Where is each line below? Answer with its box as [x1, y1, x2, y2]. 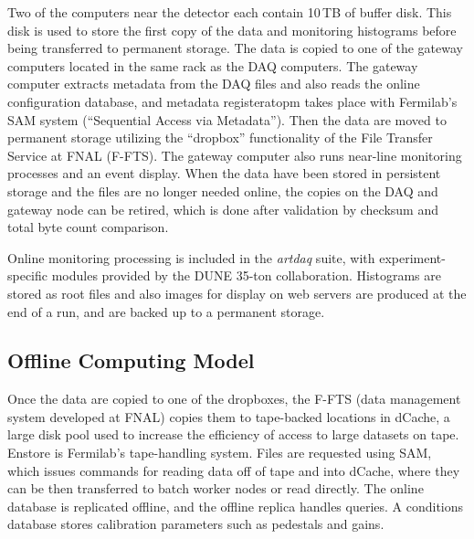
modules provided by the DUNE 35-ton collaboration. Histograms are [51, 266, 441, 285]
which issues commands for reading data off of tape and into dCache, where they [7, 460, 460, 480]
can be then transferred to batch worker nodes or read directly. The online [7, 479, 424, 498]
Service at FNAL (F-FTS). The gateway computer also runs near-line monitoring [7, 145, 462, 164]
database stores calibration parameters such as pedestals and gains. [7, 514, 384, 534]
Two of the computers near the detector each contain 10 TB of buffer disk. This [7, 3, 452, 21]
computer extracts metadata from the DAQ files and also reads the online [7, 74, 420, 93]
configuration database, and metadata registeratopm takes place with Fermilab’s [7, 91, 458, 111]
